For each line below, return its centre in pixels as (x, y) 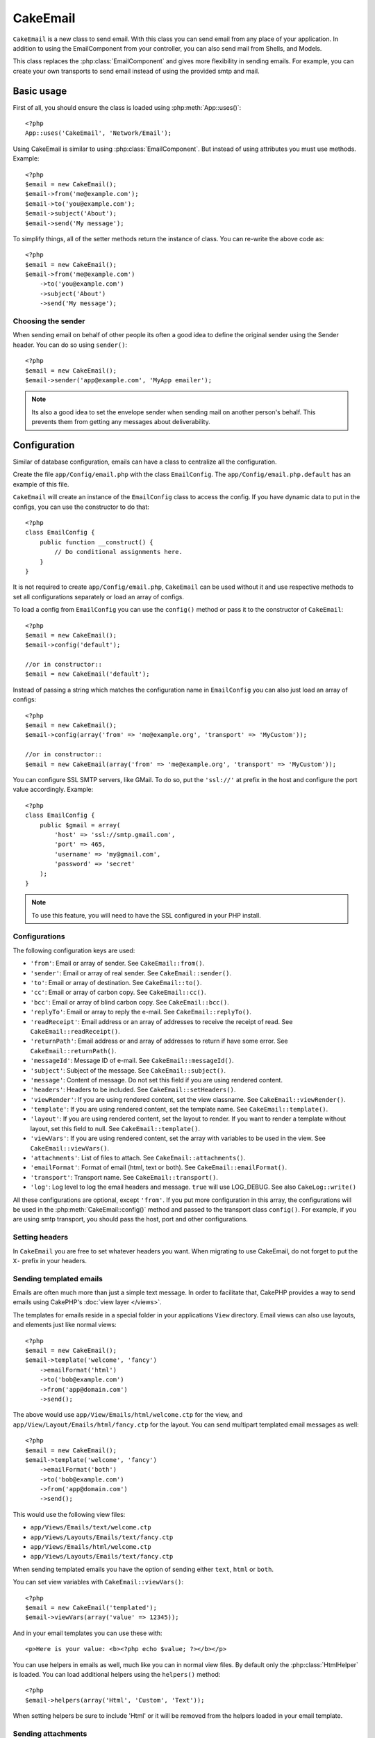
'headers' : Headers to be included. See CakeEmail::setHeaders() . (133, 1090)
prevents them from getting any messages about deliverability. (121, 422)
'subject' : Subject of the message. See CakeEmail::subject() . (128, 1070)
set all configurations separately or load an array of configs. (98, 596)
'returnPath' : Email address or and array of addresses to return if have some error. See (159, 1041)
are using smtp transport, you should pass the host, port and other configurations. (130, 1219)
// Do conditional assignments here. (119, 552)
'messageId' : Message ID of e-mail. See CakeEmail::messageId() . (132, 1061)
